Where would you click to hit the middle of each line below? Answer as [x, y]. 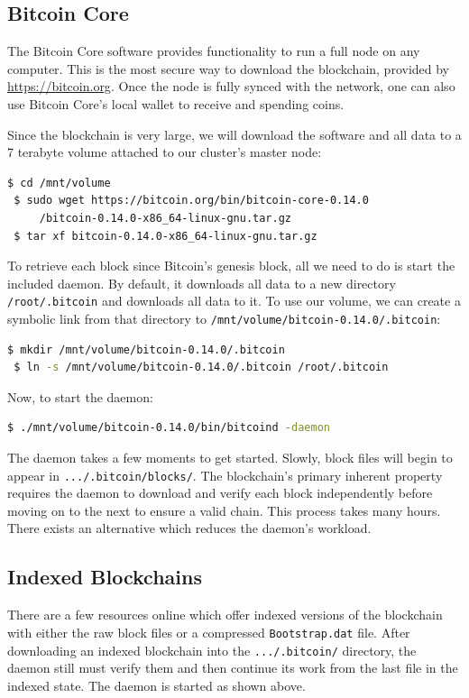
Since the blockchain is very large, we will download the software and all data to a [234, 134]
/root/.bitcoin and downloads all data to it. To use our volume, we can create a [234, 301]
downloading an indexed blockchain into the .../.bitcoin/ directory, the [212, 650]
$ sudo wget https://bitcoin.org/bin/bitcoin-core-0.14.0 [191, 201]
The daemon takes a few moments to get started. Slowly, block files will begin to [230, 458]
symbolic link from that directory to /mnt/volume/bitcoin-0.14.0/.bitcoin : [224, 318]
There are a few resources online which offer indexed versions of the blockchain [225, 615]
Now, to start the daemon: [80, 396]
